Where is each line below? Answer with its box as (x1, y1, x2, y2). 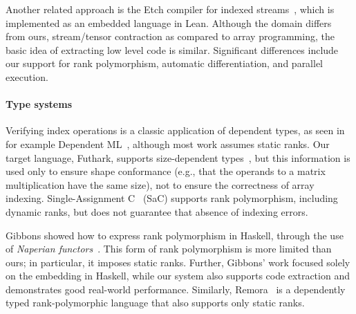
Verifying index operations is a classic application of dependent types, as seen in (6, 123, 345, 138)
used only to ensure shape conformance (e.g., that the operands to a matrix (6, 164, 326, 178)
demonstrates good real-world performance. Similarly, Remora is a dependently (6, 281, 346, 296)
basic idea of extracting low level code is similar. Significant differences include (6, 42, 339, 57)
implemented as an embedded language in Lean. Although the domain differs (6, 15, 332, 30)
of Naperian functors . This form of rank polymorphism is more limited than (6, 241, 332, 256)
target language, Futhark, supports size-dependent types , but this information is (6, 150, 350, 165)
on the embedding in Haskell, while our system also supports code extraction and (6, 268, 350, 283)
